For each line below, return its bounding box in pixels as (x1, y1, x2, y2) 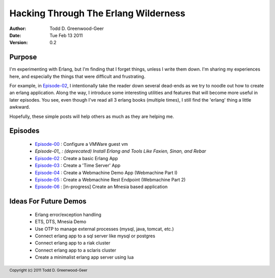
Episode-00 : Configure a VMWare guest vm (35, 141, 128, 147)
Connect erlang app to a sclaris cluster (35, 247, 117, 253)
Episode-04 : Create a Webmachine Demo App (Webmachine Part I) (35, 169, 178, 175)
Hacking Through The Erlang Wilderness (9, 8, 185, 19)
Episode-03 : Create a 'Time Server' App (35, 163, 121, 169)
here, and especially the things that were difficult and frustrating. (9, 73, 146, 79)
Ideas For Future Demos (9, 197, 87, 206)
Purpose (9, 53, 37, 61)
